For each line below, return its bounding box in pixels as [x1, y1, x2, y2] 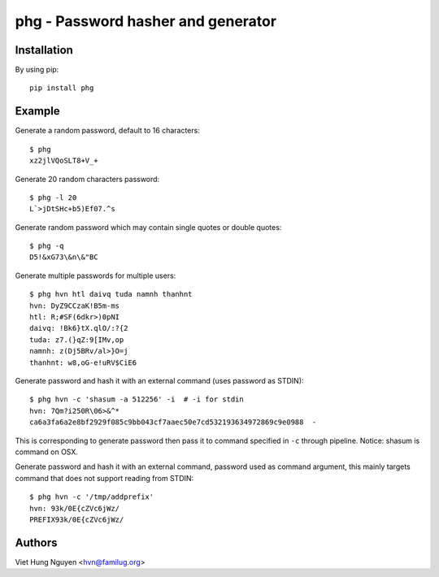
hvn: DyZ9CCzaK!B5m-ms [29, 301, 120, 310]
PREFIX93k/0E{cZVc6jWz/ [29, 514, 124, 524]
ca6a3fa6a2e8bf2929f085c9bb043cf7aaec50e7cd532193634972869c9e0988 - [29, 418, 317, 427]
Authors [15, 536, 58, 549]
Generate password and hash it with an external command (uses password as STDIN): [15, 376, 304, 385]
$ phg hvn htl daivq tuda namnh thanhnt [29, 289, 193, 299]
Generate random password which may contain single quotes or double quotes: [15, 222, 282, 232]
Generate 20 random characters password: [15, 174, 160, 184]
